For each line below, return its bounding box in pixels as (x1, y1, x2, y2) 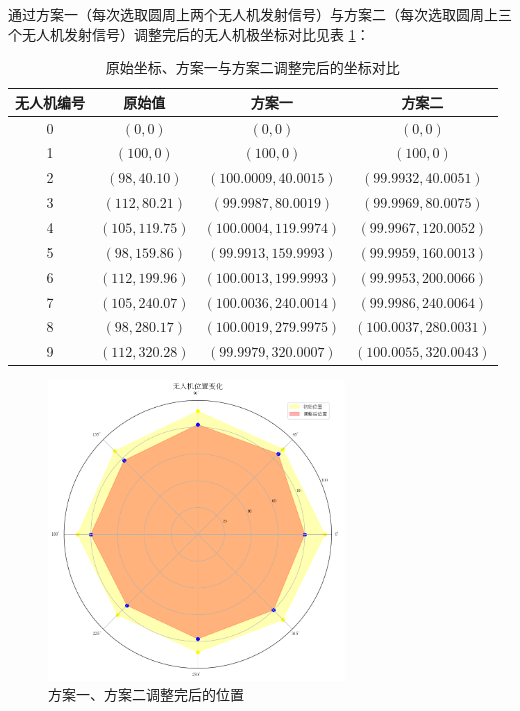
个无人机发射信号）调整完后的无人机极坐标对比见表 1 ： (8, 23, 370, 44)
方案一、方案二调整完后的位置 (48, 684, 244, 705)
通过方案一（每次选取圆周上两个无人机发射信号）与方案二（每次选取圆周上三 (8, 4, 512, 24)
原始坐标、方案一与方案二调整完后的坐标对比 (105, 57, 400, 78)
